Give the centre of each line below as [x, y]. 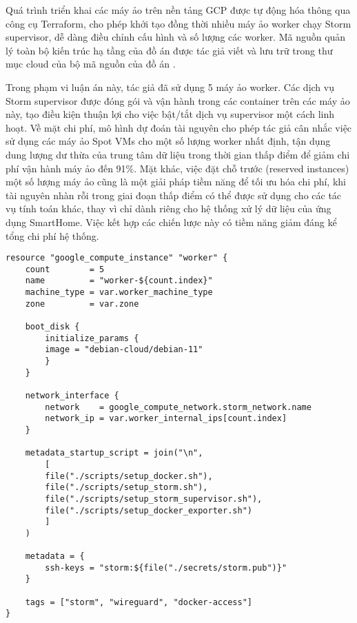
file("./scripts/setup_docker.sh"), [129, 476]
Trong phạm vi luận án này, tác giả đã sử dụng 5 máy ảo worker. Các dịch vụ [170, 86]
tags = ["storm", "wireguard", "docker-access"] [139, 602]
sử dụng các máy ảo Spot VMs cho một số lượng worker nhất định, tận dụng [168, 141]
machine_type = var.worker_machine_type [119, 293]
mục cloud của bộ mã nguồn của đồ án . [91, 64]
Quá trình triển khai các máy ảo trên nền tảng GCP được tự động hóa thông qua [178, 10]
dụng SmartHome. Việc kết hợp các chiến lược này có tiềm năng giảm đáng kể [171, 222]
